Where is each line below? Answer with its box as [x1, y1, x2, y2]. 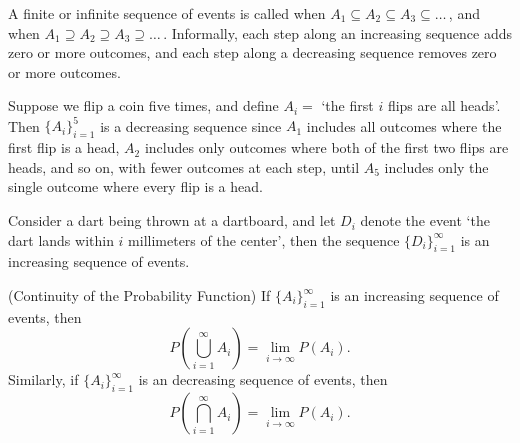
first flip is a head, [8, 137, 120, 158]
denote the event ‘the [360, 210, 490, 231]
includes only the [384, 156, 489, 177]
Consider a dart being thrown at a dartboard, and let [8, 210, 336, 231]
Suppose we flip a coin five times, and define [8, 95, 279, 116]
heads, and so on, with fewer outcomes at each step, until [8, 156, 360, 177]
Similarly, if [8, 369, 79, 390]
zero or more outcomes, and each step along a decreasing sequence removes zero [8, 42, 497, 63]
